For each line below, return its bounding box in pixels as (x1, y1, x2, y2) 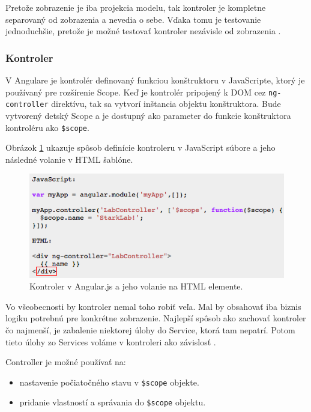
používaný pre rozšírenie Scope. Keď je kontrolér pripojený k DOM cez (5, 85, 266, 98)
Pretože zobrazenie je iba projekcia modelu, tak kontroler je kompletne (5, 1, 266, 13)
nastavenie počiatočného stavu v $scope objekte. (19, 375, 199, 388)
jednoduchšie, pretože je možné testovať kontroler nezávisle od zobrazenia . (5, 25, 281, 37)
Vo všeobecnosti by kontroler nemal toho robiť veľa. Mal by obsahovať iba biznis (5, 300, 301, 312)
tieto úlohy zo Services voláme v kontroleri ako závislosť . (5, 335, 216, 348)
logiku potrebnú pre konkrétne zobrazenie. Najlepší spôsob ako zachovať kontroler (5, 312, 306, 324)
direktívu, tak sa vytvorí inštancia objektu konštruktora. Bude (51, 97, 281, 110)
